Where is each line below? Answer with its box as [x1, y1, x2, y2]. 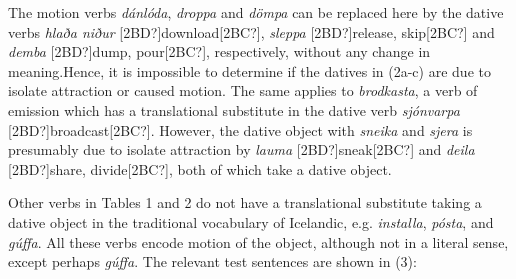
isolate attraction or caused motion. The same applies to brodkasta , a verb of [8, 80, 478, 101]
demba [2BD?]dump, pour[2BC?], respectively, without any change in [8, 41, 431, 62]
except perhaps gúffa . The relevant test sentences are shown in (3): [8, 251, 417, 272]
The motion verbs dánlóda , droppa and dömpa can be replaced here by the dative [8, 2, 504, 22]
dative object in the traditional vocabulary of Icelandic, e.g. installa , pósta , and [8, 211, 494, 232]
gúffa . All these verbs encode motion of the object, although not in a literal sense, [8, 231, 509, 252]
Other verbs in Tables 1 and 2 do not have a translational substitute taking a [8, 192, 482, 213]
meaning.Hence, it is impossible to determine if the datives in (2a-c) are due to [8, 60, 491, 81]
